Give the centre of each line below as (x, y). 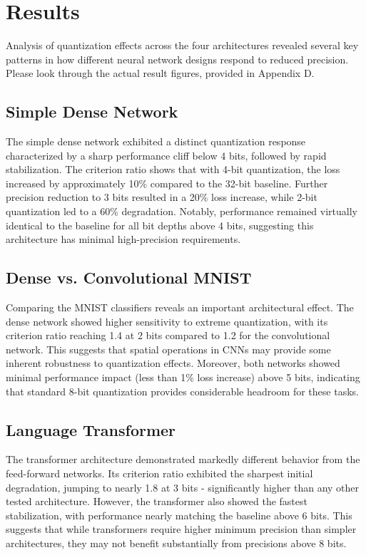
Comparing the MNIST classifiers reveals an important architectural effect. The (180, 307)
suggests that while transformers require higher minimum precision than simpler (181, 529)
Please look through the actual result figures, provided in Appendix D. (160, 73)
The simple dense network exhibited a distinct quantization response (156, 141)
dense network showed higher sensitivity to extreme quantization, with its (167, 321)
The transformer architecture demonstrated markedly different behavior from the (183, 459)
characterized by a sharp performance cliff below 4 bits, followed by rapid (166, 155)
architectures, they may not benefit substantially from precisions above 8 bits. (176, 543)
